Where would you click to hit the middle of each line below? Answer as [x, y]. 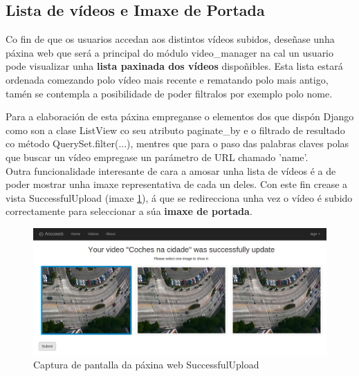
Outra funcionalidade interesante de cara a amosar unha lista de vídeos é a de [171, 170]
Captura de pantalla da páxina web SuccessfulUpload [146, 365]
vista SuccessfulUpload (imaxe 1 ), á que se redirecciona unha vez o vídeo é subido [179, 197]
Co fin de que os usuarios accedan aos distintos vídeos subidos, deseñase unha [170, 39]
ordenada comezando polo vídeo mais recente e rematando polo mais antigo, [167, 79]
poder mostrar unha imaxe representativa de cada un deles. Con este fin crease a [177, 184]
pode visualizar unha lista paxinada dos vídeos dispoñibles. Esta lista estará [174, 66]
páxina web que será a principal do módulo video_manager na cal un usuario [170, 52]
